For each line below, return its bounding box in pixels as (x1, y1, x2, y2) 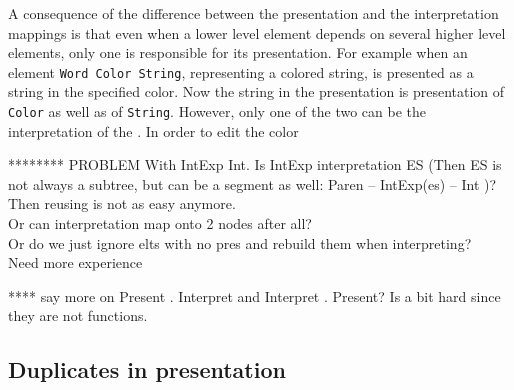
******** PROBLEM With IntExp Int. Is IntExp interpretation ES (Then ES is (8, 154, 502, 175)
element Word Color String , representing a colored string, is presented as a (8, 61, 474, 82)
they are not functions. (8, 305, 148, 326)
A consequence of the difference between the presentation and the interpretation (8, 3, 499, 23)
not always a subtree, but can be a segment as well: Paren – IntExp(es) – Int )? (8, 173, 497, 194)
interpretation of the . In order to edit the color (8, 120, 299, 141)
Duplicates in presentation (8, 354, 286, 385)
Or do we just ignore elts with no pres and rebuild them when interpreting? (8, 232, 472, 253)
